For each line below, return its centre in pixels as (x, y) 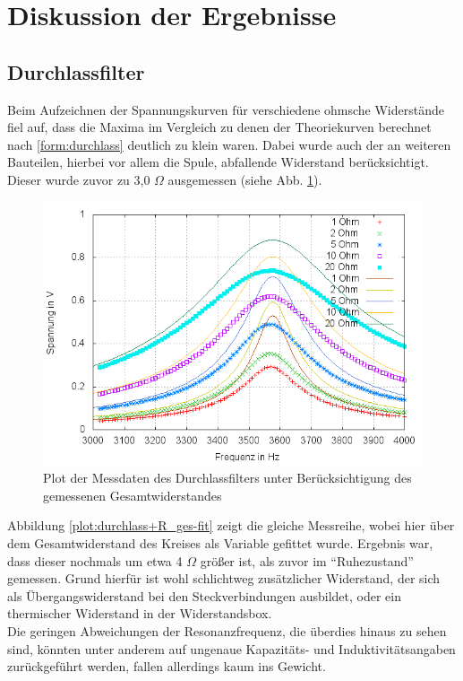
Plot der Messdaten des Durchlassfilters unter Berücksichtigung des (227, 478)
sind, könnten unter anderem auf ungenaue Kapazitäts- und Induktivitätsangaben (231, 648)
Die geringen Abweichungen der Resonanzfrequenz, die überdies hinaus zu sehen (227, 631)
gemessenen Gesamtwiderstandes (133, 495)
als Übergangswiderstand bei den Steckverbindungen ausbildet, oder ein (204, 595)
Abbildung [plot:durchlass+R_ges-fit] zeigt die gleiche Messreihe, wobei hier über (231, 525)
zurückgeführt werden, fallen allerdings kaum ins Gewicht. (167, 666)
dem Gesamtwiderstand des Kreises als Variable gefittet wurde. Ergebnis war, (220, 543)
